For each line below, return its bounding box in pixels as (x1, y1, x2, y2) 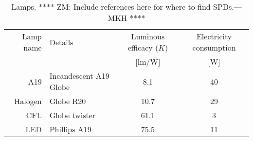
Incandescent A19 (49, 70, 109, 81)
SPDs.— (213, 1, 242, 12)
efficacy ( (127, 42, 159, 53)
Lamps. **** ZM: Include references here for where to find (11, 1, 211, 12)
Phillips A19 (49, 123, 91, 135)
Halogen (14, 95, 42, 106)
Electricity (196, 31, 232, 42)
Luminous (131, 31, 165, 42)
